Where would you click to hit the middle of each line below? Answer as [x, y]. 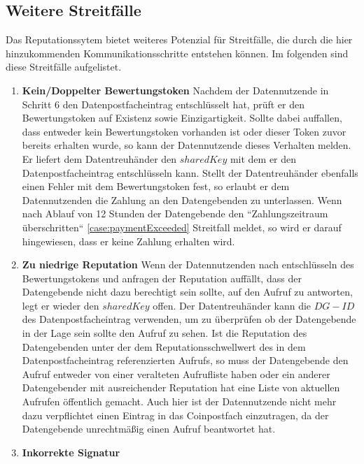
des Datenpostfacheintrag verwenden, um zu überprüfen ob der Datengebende [189, 319]
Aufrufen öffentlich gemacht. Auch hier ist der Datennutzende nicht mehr [179, 401]
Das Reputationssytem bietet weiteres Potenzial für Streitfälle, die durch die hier [179, 39]
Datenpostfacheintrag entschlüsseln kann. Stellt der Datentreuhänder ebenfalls [190, 172]
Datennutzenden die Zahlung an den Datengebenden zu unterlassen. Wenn [182, 200]
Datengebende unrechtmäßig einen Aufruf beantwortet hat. [149, 429]
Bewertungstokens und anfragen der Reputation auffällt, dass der [162, 278]
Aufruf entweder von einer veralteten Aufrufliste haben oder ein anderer [176, 374]
